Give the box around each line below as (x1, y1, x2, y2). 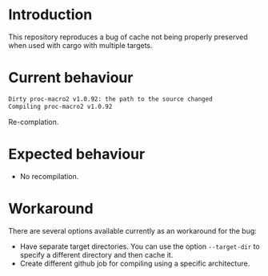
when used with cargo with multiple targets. (8, 40, 154, 50)
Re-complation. (8, 117, 59, 126)
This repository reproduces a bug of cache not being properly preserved (8, 32, 248, 42)
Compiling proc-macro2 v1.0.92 (8, 102, 113, 110)
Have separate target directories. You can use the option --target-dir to (19, 242, 260, 251)
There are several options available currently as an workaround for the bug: (8, 226, 258, 235)
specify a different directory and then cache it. (19, 250, 174, 259)
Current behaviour (8, 69, 134, 87)
